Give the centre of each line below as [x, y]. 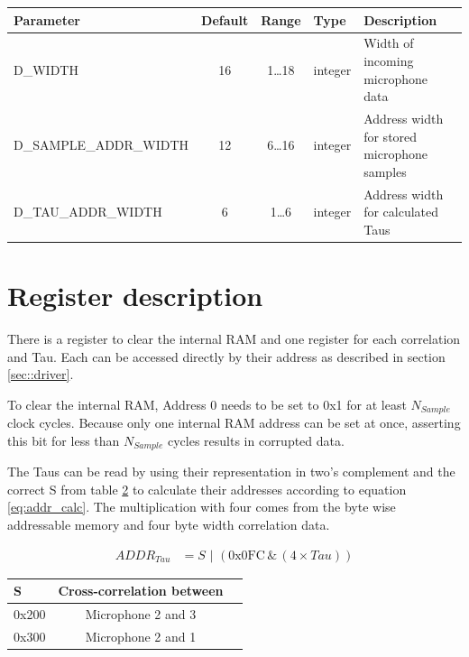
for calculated [401, 212]
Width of [389, 43]
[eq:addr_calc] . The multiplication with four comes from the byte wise [202, 507]
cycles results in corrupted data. [256, 440]
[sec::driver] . [41, 374]
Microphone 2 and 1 [141, 636]
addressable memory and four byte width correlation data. [169, 525]
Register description [135, 296]
